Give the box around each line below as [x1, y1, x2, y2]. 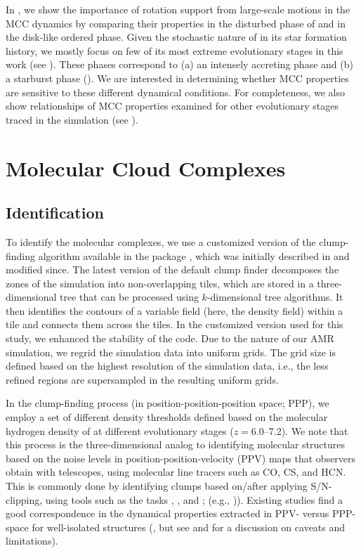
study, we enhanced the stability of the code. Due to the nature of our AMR [6, 331, 334, 346]
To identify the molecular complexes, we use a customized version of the [6, 234, 316, 249]
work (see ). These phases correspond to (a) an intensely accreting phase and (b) [6, 57, 353, 72]
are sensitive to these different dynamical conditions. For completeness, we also [6, 84, 346, 99]
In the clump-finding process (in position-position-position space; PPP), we [6, 396, 329, 410]
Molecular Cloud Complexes [6, 153, 286, 182]
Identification [6, 202, 104, 223]
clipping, [6, 492, 43, 507]
